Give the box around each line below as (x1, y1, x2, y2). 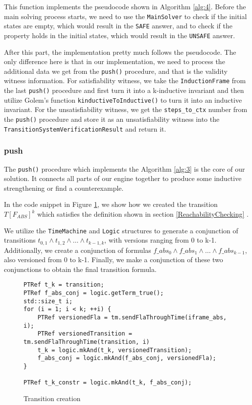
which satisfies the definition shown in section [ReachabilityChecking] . (37, 209, 249, 219)
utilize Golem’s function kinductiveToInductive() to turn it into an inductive (4, 94, 242, 105)
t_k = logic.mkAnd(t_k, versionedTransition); (37, 346, 192, 354)
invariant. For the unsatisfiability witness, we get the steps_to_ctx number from (4, 104, 248, 114)
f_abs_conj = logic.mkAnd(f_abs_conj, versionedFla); (37, 355, 216, 362)
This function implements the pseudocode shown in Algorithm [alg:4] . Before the (4, 1, 246, 11)
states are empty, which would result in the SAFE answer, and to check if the (4, 21, 232, 31)
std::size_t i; (23, 297, 73, 305)
